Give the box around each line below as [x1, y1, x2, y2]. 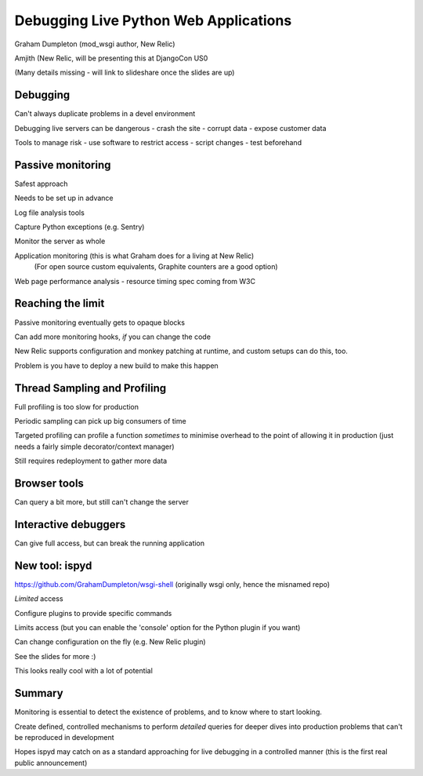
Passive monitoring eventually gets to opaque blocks [14, 318, 186, 327]
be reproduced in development [14, 732, 114, 741]
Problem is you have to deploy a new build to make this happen [14, 361, 219, 370]
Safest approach [14, 179, 68, 188]
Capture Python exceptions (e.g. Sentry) [14, 222, 145, 231]
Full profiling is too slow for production [14, 402, 139, 411]
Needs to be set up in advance [14, 193, 114, 203]
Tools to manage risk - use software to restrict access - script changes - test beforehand [14, 138, 302, 148]
